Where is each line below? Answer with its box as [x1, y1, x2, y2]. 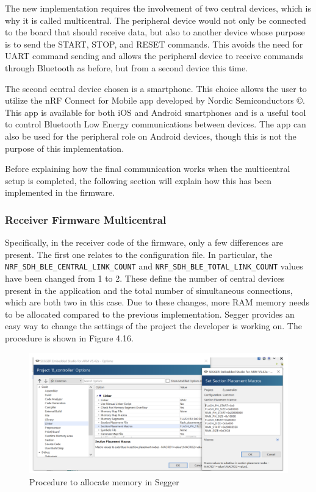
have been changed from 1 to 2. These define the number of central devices [5, 271, 285, 284]
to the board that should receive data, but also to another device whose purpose [5, 26, 305, 38]
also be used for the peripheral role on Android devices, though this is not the [5, 129, 296, 142]
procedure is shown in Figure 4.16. [5, 331, 134, 344]
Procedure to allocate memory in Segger [29, 476, 179, 488]
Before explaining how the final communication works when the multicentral [5, 162, 290, 175]
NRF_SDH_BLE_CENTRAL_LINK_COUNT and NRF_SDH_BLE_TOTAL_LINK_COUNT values [5, 260, 303, 273]
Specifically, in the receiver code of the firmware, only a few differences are [5, 236, 284, 249]
